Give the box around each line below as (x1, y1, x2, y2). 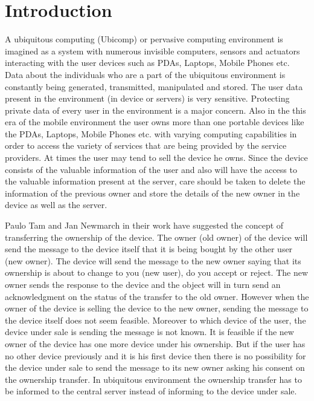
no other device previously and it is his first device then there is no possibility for (5, 349, 306, 362)
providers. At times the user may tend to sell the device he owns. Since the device (5, 151, 308, 164)
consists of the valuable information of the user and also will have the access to (5, 163, 297, 175)
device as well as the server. (5, 198, 107, 211)
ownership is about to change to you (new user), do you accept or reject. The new (5, 266, 309, 279)
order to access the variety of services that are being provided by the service (5, 139, 287, 152)
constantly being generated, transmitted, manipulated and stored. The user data (5, 80, 303, 93)
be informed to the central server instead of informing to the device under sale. (5, 385, 297, 397)
